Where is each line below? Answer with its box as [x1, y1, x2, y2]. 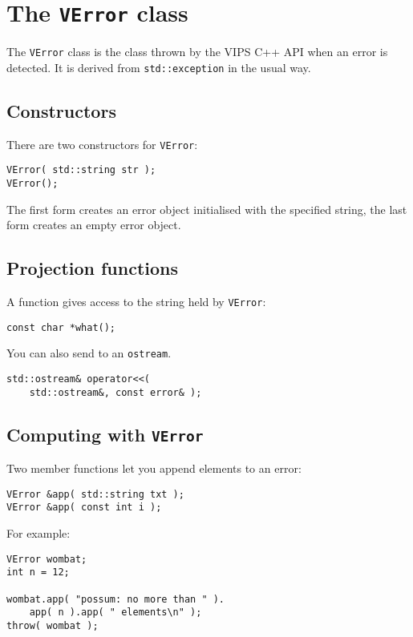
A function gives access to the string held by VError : [6, 293, 266, 310]
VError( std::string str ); [6, 164, 156, 176]
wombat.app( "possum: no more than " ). [6, 593, 225, 605]
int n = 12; [6, 566, 70, 579]
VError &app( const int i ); [6, 502, 162, 514]
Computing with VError [6, 421, 204, 446]
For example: [6, 525, 71, 542]
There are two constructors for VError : [6, 135, 198, 152]
